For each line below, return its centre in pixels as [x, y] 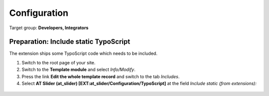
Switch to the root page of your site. [59, 62]
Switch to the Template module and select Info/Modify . [78, 70]
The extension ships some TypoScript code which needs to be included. [83, 53]
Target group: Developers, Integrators [49, 28]
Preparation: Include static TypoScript [70, 42]
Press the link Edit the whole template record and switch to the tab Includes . [101, 76]
